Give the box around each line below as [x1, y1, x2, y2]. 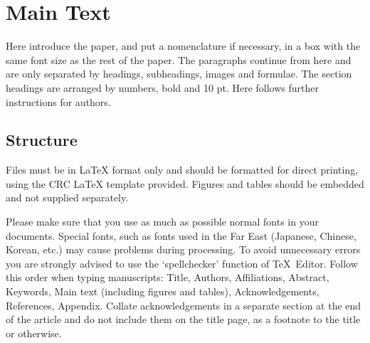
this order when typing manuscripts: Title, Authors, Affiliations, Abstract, [6, 270, 329, 285]
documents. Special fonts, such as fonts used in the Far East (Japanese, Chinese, [6, 228, 356, 243]
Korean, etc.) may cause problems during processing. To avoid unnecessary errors [6, 242, 361, 257]
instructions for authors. [6, 94, 111, 109]
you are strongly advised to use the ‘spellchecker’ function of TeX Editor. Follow [6, 255, 358, 270]
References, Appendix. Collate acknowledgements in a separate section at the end [6, 297, 361, 312]
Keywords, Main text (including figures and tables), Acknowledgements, [6, 284, 319, 299]
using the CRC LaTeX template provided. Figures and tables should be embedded [6, 176, 364, 191]
